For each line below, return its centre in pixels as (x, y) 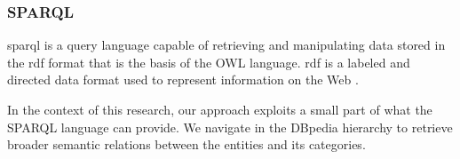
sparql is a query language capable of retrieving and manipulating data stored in (226, 45)
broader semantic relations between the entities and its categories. (186, 144)
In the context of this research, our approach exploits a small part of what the (220, 109)
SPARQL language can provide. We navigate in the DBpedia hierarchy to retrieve (230, 127)
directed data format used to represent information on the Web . (183, 79)
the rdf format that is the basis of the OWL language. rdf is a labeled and (209, 62)
